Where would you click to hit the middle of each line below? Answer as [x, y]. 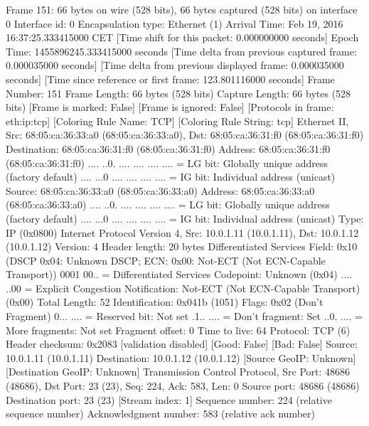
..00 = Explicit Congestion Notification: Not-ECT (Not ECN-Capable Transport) [183, 288]
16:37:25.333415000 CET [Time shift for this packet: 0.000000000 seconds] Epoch [182, 37]
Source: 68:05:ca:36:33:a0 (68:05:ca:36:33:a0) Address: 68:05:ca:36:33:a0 [160, 190]
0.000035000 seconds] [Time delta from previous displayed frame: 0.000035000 [175, 65]
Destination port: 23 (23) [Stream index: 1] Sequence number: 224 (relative [169, 399]
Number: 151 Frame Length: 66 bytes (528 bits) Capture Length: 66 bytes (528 [178, 93]
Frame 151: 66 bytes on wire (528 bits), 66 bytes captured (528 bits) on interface [182, 9]
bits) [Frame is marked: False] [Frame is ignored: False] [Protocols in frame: [170, 107]
